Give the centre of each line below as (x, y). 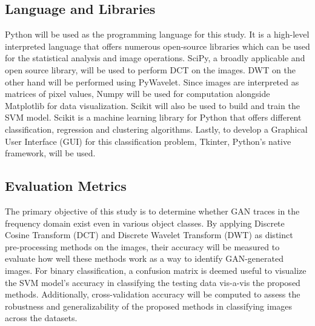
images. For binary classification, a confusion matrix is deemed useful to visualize (156, 270)
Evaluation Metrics (66, 186)
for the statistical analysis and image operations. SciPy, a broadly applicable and (155, 58)
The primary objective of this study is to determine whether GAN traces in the (152, 211)
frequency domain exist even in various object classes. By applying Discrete (145, 223)
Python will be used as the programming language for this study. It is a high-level (157, 34)
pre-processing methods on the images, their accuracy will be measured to (142, 246)
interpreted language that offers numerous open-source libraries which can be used (157, 46)
